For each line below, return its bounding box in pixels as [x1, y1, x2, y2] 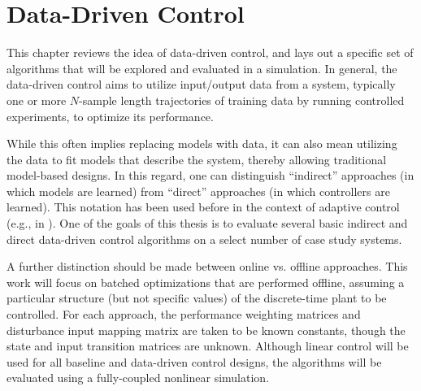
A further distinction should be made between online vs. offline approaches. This [7, 258, 408, 275]
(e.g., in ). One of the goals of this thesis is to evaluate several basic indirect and [7, 215, 408, 232]
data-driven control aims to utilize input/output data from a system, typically [7, 76, 396, 93]
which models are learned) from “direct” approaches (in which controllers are [7, 182, 390, 199]
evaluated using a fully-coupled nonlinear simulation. [7, 369, 270, 386]
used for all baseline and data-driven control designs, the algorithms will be [7, 353, 382, 370]
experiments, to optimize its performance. [7, 107, 214, 124]
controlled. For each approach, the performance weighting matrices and [7, 306, 361, 323]
